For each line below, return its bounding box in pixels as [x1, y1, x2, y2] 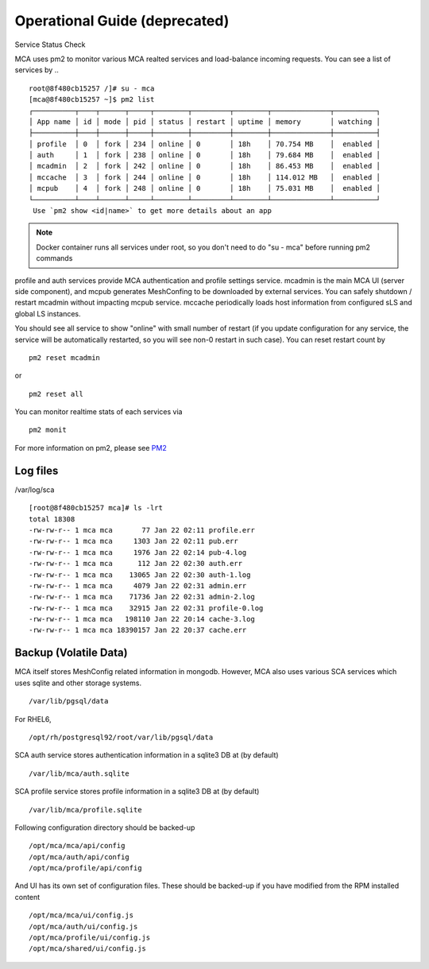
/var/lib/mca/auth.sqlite [29, 769, 130, 778]
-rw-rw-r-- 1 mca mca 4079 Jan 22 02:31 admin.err [29, 581, 247, 590]
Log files [14, 463, 59, 477]
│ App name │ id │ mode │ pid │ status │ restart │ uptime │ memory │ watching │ [29, 117, 381, 126]
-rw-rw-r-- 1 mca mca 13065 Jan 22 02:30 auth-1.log [29, 570, 251, 579]
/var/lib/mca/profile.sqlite [29, 805, 142, 814]
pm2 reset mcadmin [29, 353, 101, 362]
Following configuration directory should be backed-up [14, 823, 195, 832]
